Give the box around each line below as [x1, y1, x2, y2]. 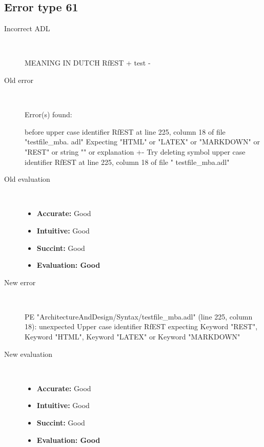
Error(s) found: [25, 109, 72, 120]
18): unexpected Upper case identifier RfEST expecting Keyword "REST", [25, 321, 258, 332]
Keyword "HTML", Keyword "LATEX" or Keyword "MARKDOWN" [25, 331, 240, 342]
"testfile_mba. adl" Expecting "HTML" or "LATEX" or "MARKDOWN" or [25, 136, 260, 147]
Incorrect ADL [4, 23, 50, 34]
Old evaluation [4, 174, 50, 184]
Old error [4, 74, 33, 85]
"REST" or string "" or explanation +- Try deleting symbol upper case [25, 146, 246, 157]
